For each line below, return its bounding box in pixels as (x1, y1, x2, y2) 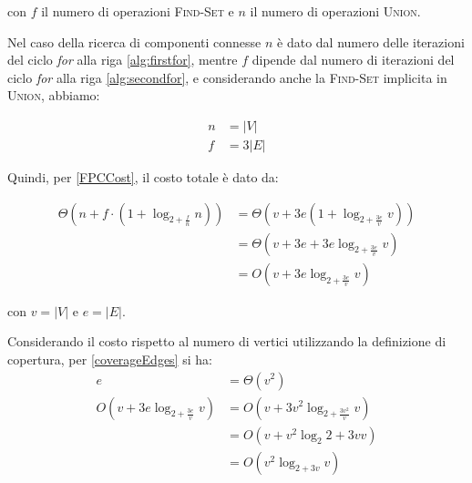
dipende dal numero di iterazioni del (251, 50, 455, 69)
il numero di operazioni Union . (250, 2, 421, 20)
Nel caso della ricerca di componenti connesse (7, 32, 262, 51)
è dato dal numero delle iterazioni (277, 32, 465, 51)
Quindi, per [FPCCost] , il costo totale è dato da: (7, 168, 279, 187)
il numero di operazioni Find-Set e (41, 2, 234, 20)
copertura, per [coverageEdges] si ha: (7, 349, 212, 368)
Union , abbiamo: (7, 86, 100, 105)
